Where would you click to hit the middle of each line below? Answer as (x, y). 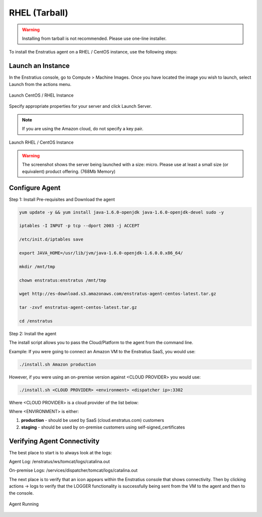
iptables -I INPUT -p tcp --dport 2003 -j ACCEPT (79, 226)
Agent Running (24, 504)
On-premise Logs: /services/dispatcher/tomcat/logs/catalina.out (73, 470)
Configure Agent (35, 188)
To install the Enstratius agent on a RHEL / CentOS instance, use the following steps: (93, 52)
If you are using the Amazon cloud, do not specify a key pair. (83, 129)
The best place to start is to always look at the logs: (60, 452)
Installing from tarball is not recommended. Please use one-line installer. (94, 38)
